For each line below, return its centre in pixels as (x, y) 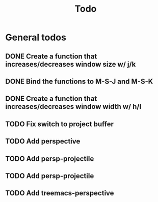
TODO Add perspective (43, 141)
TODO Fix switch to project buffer (59, 124)
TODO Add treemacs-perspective (60, 193)
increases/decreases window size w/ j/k (71, 64)
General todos (36, 37)
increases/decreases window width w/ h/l (73, 107)
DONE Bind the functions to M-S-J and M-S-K (79, 81)
